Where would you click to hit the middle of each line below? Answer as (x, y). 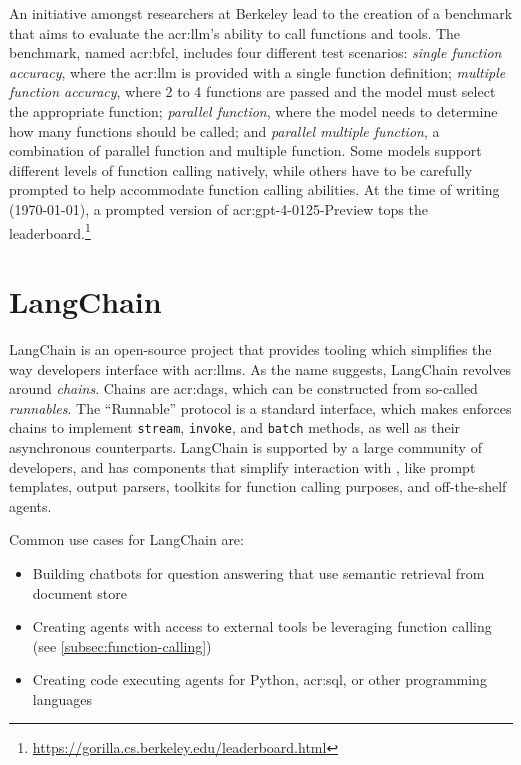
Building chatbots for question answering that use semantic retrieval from (258, 572)
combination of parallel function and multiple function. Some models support (245, 150)
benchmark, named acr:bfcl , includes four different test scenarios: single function (255, 52)
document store (80, 592)
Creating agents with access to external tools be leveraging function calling (262, 626)
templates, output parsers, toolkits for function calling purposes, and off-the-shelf (258, 486)
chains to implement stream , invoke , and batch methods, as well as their (235, 427)
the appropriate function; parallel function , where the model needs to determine (253, 110)
